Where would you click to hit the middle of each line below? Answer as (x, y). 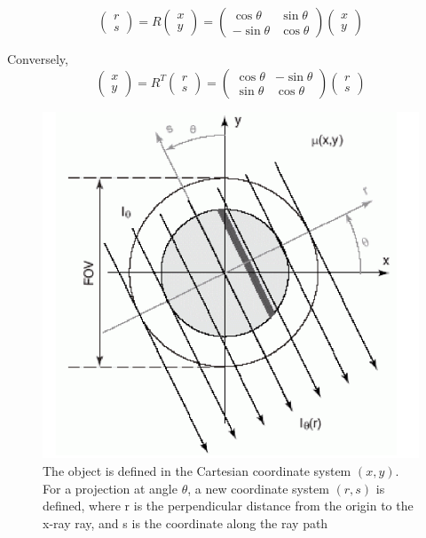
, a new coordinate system (258, 488)
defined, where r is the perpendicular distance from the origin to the (228, 506)
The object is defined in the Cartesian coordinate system (197, 471)
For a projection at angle (110, 488)
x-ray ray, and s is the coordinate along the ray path (185, 522)
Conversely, (38, 59)
